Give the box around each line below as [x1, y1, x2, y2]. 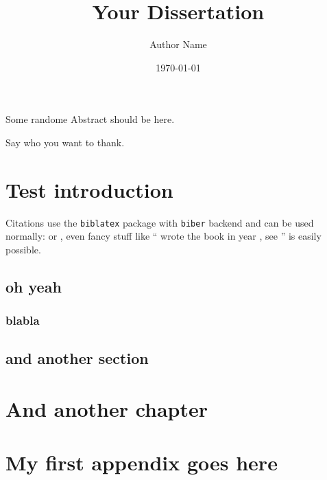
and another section [5, 347, 149, 369]
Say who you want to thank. [5, 135, 125, 149]
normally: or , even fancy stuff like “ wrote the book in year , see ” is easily [5, 229, 322, 243]
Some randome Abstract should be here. [5, 112, 175, 126]
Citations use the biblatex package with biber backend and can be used [5, 215, 314, 229]
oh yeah [5, 275, 62, 297]
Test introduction [5, 175, 173, 203]
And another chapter [5, 395, 208, 423]
